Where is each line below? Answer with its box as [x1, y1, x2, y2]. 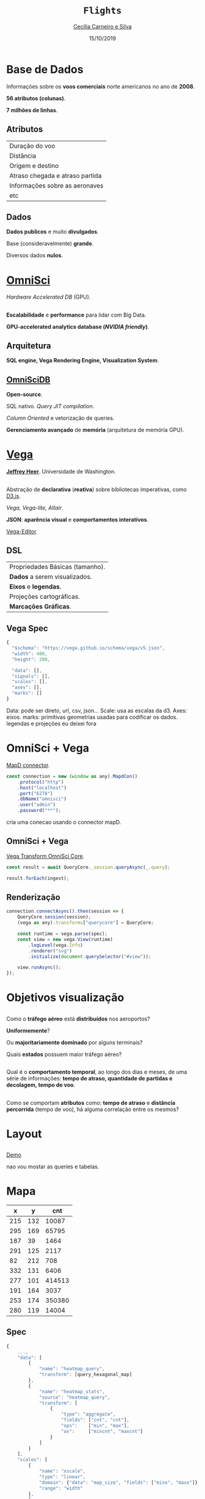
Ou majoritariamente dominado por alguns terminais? [6, 1038, 143, 1046]
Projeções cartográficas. [9, 592, 81, 601]
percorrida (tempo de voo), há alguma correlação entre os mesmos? [6, 1105, 179, 1113]
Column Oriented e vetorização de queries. [6, 414, 115, 422]
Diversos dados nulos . [6, 252, 63, 259]
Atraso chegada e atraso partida [9, 171, 102, 180]
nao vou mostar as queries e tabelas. [6, 1163, 99, 1170]
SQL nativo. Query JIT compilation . [6, 403, 95, 410]
